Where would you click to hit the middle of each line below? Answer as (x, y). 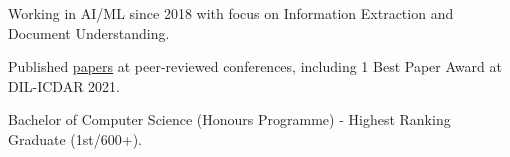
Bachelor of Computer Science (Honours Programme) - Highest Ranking (229, 119)
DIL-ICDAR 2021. (64, 85)
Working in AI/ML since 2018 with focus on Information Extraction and (231, 13)
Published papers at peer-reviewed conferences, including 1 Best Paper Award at (255, 66)
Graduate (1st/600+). (75, 138)
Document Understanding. (89, 32)
